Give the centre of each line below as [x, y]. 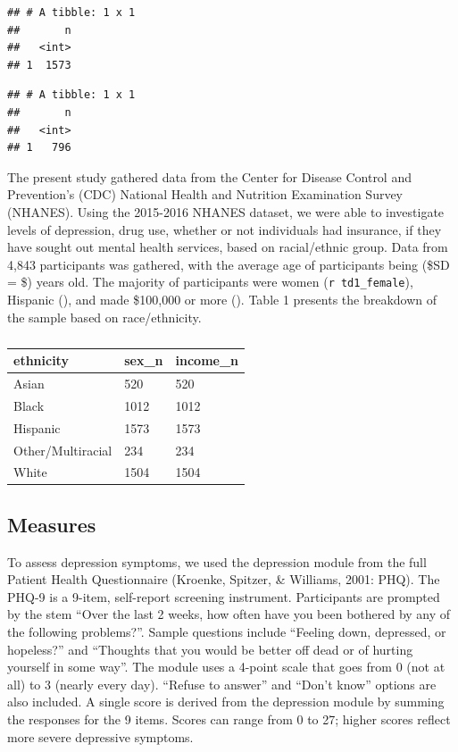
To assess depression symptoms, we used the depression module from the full [217, 561]
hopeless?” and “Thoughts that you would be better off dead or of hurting [210, 649]
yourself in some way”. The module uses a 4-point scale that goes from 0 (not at [226, 667]
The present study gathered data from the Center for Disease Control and [209, 176]
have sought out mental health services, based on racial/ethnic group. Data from [228, 247]
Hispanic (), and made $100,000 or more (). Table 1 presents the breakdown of [222, 299]
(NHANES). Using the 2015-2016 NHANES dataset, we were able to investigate [226, 211]
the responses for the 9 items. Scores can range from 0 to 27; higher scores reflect [229, 719]
